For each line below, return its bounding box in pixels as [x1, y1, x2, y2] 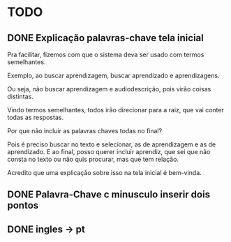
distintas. [7, 92, 33, 100]
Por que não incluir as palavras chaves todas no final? [7, 127, 163, 135]
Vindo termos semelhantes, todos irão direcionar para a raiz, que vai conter [7, 106, 225, 114]
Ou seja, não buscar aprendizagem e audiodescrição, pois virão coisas [7, 85, 211, 93]
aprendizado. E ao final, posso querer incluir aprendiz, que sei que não [7, 148, 211, 156]
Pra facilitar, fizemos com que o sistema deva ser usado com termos [7, 50, 204, 59]
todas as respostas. [7, 113, 64, 121]
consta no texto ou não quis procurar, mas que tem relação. [7, 155, 179, 163]
